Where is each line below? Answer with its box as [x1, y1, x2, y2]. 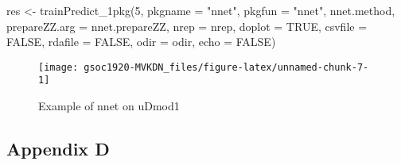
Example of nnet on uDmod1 [38, 98, 180, 114]
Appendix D [6, 136, 110, 161]
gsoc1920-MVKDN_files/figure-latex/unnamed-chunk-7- [84, 61, 369, 73]
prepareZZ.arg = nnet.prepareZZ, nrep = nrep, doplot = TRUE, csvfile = [6, 17, 368, 34]
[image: [38, 61, 79, 73]
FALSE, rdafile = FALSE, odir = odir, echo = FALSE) [6, 33, 276, 50]
